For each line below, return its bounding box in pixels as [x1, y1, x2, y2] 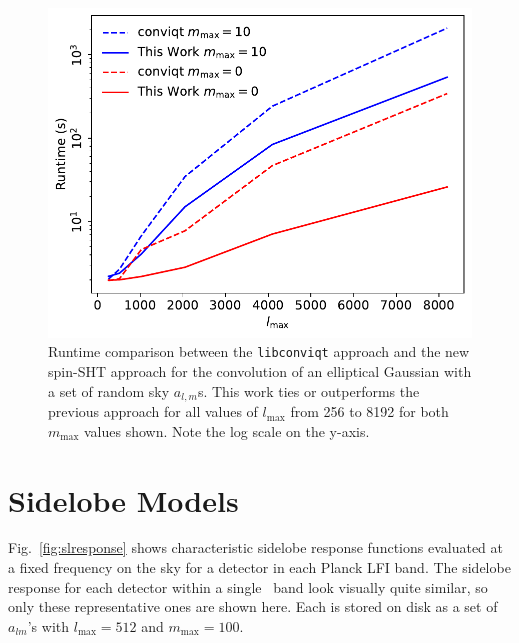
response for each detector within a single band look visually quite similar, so [8, 576, 488, 597]
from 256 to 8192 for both [290, 401, 449, 422]
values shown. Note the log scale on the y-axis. [84, 420, 370, 441]
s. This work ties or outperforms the [197, 380, 420, 401]
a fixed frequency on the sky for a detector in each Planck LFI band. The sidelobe [8, 557, 511, 578]
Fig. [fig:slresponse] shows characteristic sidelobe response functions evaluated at [8, 537, 504, 558]
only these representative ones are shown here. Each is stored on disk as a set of [8, 596, 498, 617]
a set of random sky [48, 380, 170, 401]
